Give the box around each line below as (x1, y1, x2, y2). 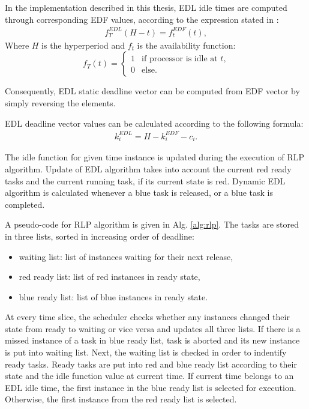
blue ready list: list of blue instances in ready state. (19, 290, 208, 303)
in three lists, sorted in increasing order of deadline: (5, 229, 194, 242)
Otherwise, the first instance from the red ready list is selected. (5, 393, 237, 405)
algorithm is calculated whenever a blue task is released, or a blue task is (5, 186, 274, 199)
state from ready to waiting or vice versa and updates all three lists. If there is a (5, 322, 301, 335)
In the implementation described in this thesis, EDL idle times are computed (5, 1, 287, 13)
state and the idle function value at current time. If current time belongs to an (5, 369, 294, 382)
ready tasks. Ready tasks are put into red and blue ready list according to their (5, 357, 297, 370)
